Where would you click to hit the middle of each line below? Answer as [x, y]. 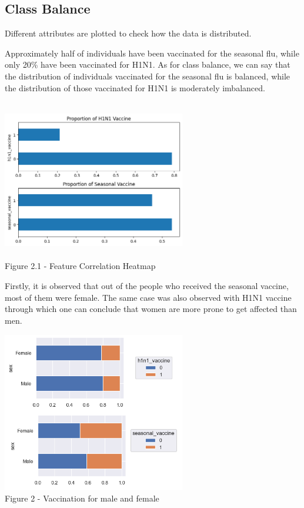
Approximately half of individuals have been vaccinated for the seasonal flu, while [152, 53]
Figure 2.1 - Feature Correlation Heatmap [80, 266]
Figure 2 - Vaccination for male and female [82, 498]
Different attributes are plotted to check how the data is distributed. [128, 33]
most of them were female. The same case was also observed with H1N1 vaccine [148, 297]
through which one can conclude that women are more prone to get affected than [151, 309]
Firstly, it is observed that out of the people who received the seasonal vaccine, [147, 285]
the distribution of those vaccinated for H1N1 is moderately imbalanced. [135, 87]
